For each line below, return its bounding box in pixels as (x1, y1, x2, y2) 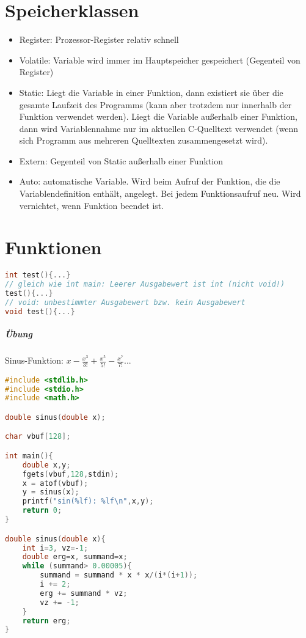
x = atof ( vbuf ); (22, 479, 89, 488)
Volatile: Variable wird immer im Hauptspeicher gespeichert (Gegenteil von (19, 53, 301, 66)
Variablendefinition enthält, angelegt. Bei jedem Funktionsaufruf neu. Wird (19, 187, 301, 200)
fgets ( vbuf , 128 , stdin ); (22, 469, 119, 479)
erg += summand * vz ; (40, 588, 128, 598)
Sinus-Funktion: (5, 354, 64, 367)
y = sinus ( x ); (22, 488, 79, 497)
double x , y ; (22, 460, 71, 469)
